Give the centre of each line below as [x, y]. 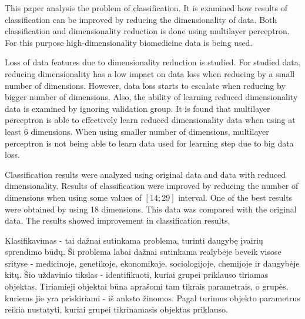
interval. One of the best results [235, 197]
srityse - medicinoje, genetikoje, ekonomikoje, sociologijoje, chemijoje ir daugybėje [152, 263]
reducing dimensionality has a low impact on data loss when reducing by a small [150, 73]
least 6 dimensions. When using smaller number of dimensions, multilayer [137, 131]
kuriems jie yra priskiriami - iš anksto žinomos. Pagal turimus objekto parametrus [152, 298]
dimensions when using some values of [73, 197]
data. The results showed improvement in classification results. [118, 220]
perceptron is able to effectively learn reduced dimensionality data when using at [150, 120]
